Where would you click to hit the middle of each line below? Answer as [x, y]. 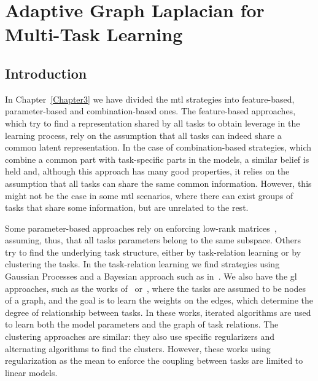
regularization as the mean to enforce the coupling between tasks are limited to [154, 360]
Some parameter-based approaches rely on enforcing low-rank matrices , [141, 228]
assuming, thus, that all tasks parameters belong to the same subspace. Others [153, 240]
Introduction [46, 73]
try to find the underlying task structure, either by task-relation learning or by [153, 252]
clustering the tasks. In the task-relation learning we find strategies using [142, 264]
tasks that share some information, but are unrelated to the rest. [127, 207]
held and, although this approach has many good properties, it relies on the [147, 171]
